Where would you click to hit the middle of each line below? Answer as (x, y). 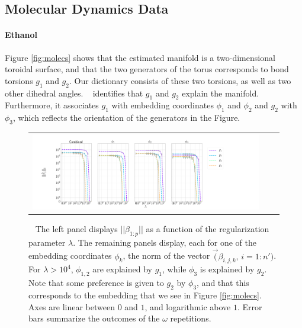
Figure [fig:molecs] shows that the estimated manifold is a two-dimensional (140, 57)
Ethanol (21, 35)
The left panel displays (76, 229)
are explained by (122, 269)
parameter (47, 242)
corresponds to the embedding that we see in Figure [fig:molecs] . (145, 295)
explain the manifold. (221, 93)
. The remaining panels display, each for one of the (165, 242)
